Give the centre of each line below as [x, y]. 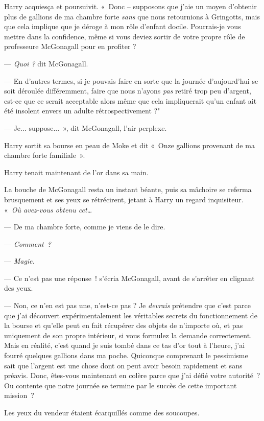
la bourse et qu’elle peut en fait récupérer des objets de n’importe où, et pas [124, 325]
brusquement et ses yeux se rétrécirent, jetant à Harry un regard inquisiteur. [124, 199]
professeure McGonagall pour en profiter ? [70, 46]
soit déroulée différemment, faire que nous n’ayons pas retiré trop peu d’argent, [128, 91]
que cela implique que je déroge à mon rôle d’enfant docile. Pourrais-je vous [123, 26]
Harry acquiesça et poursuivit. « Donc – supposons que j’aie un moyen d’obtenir [130, 6]
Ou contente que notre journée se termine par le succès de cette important [121, 385]
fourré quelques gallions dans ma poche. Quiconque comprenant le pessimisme [126, 355]
